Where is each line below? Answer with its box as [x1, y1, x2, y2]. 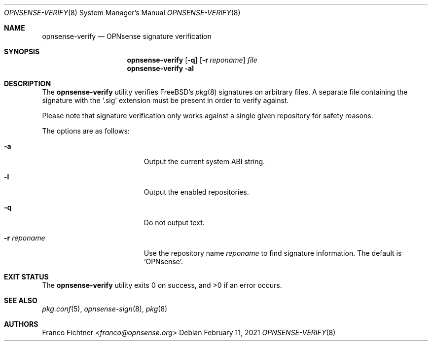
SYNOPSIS [4, 47, 40, 56]
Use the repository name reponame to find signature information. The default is [144, 249, 402, 257]
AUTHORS [4, 320, 38, 328]
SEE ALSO [4, 296, 37, 305]
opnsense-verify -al [127, 64, 194, 72]
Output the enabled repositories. [144, 188, 249, 196]
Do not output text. [144, 218, 205, 227]
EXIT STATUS [4, 273, 49, 281]
